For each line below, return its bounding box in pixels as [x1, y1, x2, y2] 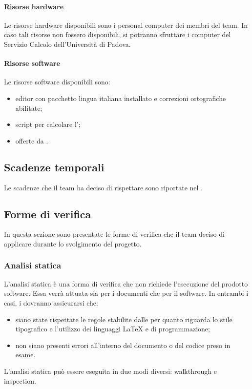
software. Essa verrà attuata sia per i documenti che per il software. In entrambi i [4, 288, 249, 298]
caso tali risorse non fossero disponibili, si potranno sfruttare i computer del [4, 29, 231, 40]
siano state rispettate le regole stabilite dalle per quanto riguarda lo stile [15, 314, 232, 324]
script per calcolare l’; [15, 119, 81, 129]
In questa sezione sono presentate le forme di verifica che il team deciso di [4, 229, 225, 239]
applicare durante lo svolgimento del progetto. [4, 238, 142, 248]
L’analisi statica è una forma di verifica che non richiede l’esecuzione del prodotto [4, 278, 248, 288]
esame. [15, 349, 36, 360]
